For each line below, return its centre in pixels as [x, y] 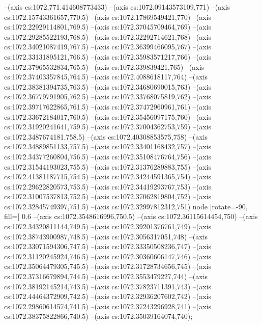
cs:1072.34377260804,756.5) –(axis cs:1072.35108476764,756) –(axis [108, 156]
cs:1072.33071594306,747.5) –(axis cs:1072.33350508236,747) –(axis [108, 246]
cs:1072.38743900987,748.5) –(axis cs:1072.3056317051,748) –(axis [106, 236]
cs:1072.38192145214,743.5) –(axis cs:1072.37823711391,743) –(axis [108, 286]
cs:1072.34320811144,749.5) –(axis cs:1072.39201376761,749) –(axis [108, 226]
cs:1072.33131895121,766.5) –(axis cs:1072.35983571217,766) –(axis [108, 56]
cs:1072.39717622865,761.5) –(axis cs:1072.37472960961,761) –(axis [108, 106]
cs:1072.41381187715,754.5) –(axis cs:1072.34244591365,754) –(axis [108, 177]
